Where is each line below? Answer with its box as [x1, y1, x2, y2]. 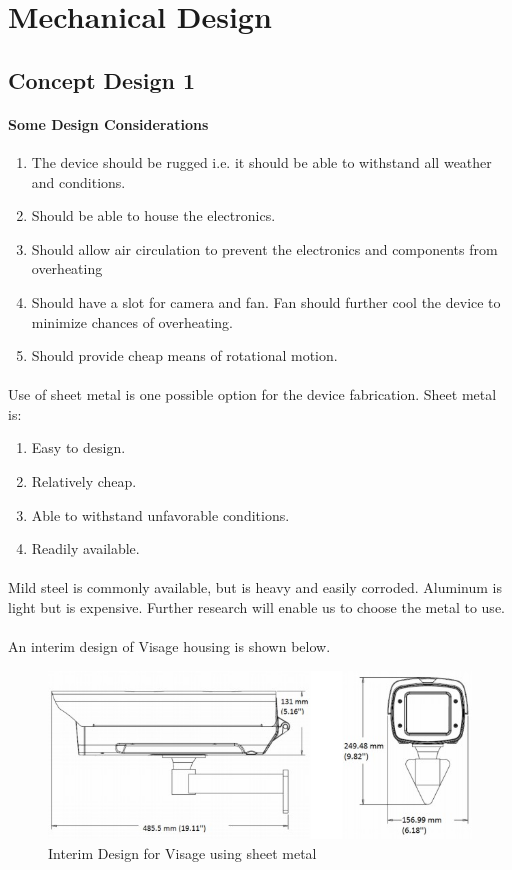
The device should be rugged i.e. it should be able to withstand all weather [31, 151, 492, 172]
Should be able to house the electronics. [31, 205, 276, 226]
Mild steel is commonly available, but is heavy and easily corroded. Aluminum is [8, 577, 502, 598]
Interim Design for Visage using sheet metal [48, 842, 317, 863]
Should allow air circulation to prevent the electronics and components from [31, 238, 498, 259]
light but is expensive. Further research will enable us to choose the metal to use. [8, 597, 505, 618]
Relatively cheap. [31, 471, 137, 492]
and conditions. [31, 171, 126, 192]
